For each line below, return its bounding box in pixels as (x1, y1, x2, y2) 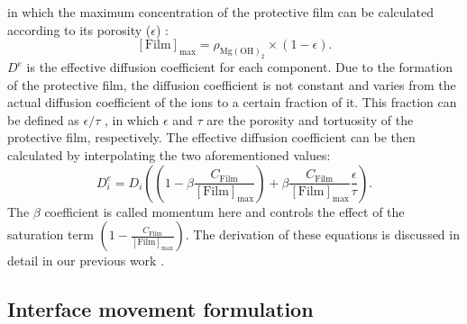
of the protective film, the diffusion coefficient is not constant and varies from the (7, 75, 456, 94)
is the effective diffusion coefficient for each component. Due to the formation (26, 58, 453, 76)
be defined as (7, 110, 79, 129)
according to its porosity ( (7, 20, 151, 39)
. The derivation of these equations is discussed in (185, 225, 460, 244)
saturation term (7, 225, 94, 244)
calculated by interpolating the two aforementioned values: (7, 145, 331, 164)
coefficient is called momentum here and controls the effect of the (44, 202, 405, 220)
